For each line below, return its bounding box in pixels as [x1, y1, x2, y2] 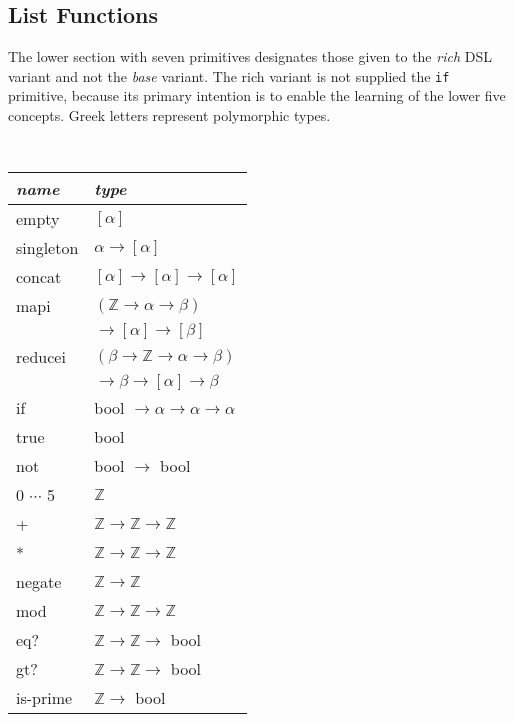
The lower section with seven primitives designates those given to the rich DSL [8, 46, 492, 67]
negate [16, 570, 62, 594]
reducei [16, 345, 66, 369]
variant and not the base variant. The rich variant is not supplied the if [8, 65, 450, 86]
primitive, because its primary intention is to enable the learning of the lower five [8, 85, 506, 106]
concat [16, 265, 62, 289]
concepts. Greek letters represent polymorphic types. [8, 105, 331, 126]
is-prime [16, 686, 73, 710]
